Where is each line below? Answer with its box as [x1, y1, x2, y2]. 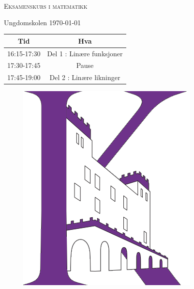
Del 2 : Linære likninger [49, 72, 120, 82]
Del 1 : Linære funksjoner [47, 48, 123, 58]
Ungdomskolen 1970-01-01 [4, 17, 81, 27]
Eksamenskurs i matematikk [4, 1, 88, 11]
